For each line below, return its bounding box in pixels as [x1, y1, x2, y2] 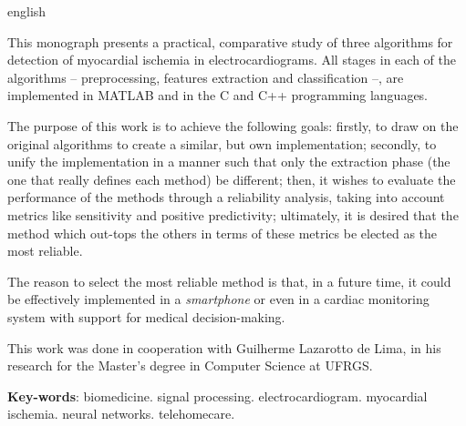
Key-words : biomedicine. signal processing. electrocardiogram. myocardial [7, 386, 428, 405]
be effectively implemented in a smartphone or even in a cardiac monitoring [7, 289, 430, 309]
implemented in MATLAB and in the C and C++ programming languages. [7, 86, 429, 105]
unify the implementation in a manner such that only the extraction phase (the [7, 152, 450, 171]
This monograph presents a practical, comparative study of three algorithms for [7, 32, 453, 51]
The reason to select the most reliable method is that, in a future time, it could [7, 271, 451, 290]
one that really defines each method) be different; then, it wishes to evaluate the [7, 169, 456, 188]
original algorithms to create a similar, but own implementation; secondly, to [7, 134, 437, 153]
